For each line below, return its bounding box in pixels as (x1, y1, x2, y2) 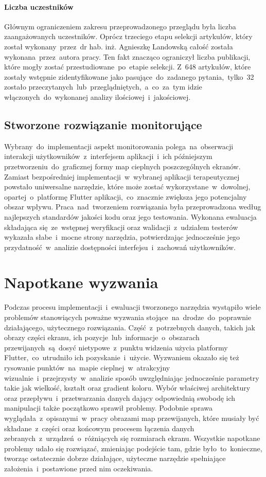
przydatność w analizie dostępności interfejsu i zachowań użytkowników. (4, 241, 236, 252)
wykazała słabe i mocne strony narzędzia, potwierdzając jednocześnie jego (4, 232, 240, 242)
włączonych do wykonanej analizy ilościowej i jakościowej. (4, 91, 191, 102)
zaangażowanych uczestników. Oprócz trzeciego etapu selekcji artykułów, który (4, 31, 253, 42)
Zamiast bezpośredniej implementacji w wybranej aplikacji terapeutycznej (4, 171, 240, 182)
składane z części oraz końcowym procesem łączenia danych (4, 422, 194, 433)
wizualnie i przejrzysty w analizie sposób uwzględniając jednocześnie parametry (4, 372, 259, 383)
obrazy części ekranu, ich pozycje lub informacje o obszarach (4, 332, 200, 343)
